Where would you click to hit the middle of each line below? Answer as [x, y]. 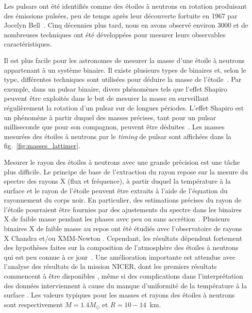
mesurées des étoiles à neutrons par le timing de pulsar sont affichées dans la [118, 136]
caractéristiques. [28, 44]
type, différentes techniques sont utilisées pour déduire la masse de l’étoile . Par [123, 79]
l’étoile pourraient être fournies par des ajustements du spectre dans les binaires [123, 209]
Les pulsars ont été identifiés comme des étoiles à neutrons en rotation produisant [126, 6]
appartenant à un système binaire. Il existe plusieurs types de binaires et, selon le [125, 70]
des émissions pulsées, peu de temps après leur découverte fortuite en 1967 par [121, 15]
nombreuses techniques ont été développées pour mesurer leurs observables [115, 34]
